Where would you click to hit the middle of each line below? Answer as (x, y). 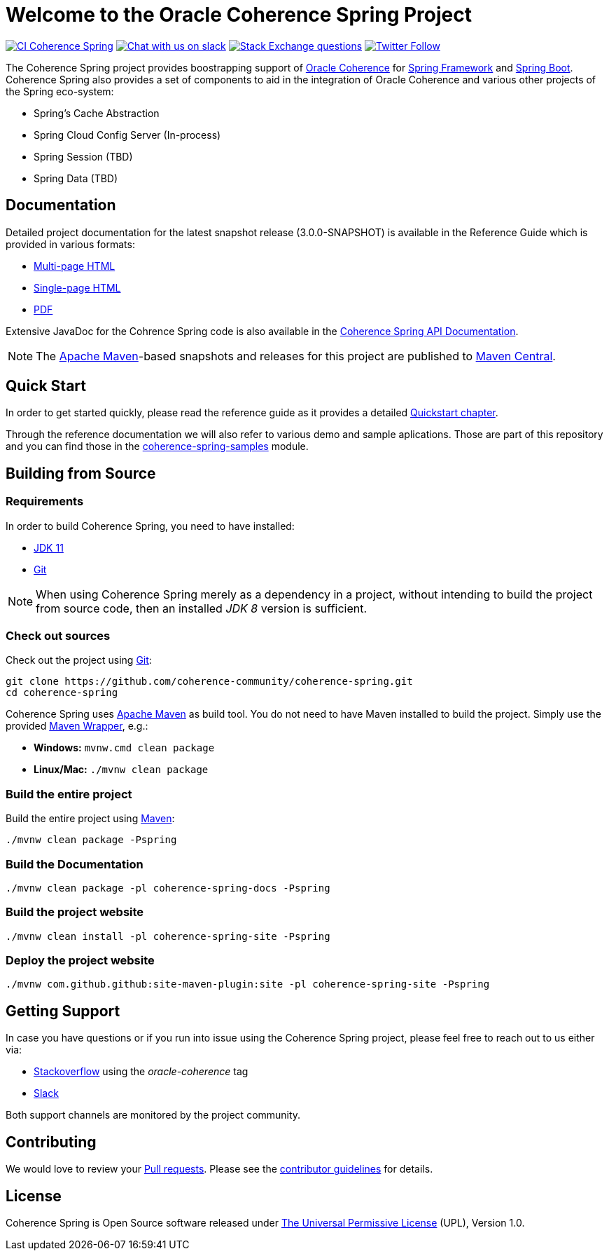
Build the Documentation (75, 864)
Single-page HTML (77, 287)
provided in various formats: (70, 244)
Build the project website (75, 912)
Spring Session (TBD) (83, 156)
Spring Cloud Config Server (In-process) (127, 135)
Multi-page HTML (75, 266)
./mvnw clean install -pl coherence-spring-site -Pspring (168, 936)
